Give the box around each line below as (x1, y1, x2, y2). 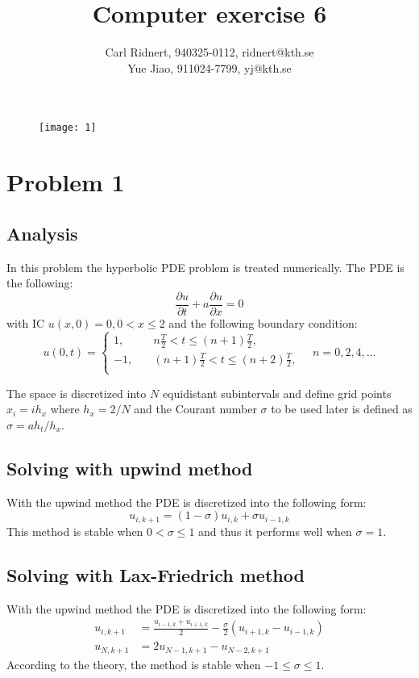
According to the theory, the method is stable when (6, 655, 261, 672)
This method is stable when (6, 522, 143, 539)
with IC (6, 314, 45, 331)
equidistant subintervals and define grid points (162, 384, 392, 401)
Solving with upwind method (6, 455, 253, 480)
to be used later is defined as (271, 400, 413, 417)
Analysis (6, 220, 78, 245)
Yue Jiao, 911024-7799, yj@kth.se (127, 59, 292, 76)
